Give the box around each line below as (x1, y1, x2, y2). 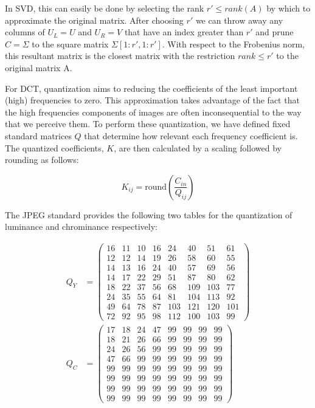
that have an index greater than (124, 26, 244, 38)
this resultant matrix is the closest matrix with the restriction (5, 49, 235, 62)
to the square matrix (32, 37, 109, 50)
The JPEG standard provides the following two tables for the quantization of (5, 208, 292, 221)
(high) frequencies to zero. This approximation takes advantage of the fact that (5, 94, 300, 106)
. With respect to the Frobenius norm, (162, 37, 305, 50)
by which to (266, 2, 311, 14)
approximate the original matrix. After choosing (5, 13, 184, 26)
